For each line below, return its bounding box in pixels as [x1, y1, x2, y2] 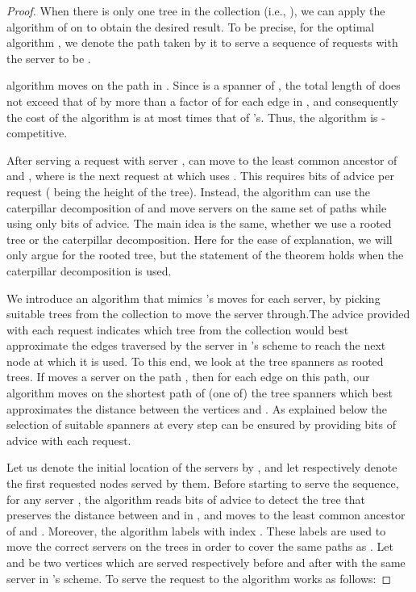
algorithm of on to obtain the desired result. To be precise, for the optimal [6, 18, 375, 35]
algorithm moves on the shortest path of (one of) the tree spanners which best [6, 384, 393, 401]
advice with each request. [6, 431, 131, 448]
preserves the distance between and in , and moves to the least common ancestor [6, 506, 406, 523]
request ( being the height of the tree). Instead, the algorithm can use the [6, 183, 371, 199]
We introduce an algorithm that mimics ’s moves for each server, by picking [6, 289, 381, 306]
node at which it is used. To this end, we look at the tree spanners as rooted [6, 352, 384, 369]
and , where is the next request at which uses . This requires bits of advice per [6, 167, 394, 184]
